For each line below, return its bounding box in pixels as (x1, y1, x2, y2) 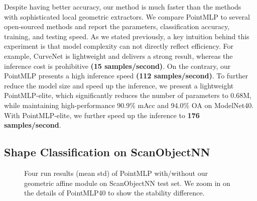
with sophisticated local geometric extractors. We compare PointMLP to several (4, 11, 250, 22)
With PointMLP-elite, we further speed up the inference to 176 (4, 110, 200, 120)
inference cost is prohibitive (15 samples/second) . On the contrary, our (4, 60, 231, 71)
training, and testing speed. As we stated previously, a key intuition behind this (4, 31, 249, 41)
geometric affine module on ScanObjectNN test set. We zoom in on (24, 177, 230, 188)
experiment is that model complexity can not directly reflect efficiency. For (4, 41, 233, 51)
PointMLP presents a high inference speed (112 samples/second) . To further (4, 70, 248, 81)
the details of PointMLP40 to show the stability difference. (24, 187, 205, 198)
